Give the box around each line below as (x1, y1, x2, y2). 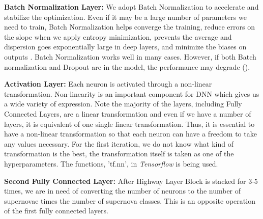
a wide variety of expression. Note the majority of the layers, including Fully (4, 98, 242, 109)
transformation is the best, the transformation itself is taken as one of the (4, 148, 234, 159)
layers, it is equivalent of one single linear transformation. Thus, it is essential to (4, 118, 255, 129)
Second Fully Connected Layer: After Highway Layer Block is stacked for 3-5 (4, 175, 258, 186)
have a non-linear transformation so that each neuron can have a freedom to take (4, 128, 257, 139)
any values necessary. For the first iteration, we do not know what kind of (4, 138, 233, 149)
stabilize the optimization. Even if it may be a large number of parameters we (4, 11, 247, 22)
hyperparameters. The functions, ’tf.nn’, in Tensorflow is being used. (4, 158, 218, 169)
